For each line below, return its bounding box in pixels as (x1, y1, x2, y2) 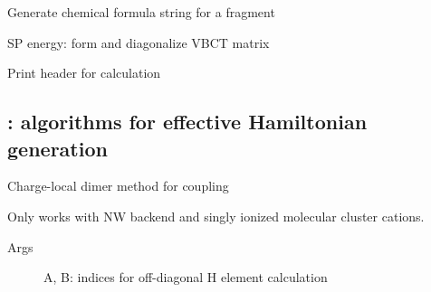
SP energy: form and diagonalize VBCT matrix (7, 33, 270, 52)
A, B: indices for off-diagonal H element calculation (43, 268, 328, 287)
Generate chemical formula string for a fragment (7, 3, 275, 21)
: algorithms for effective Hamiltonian (7, 108, 368, 136)
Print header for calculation (7, 63, 161, 82)
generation (7, 134, 108, 162)
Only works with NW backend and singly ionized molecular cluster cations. (7, 206, 425, 225)
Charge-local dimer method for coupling (7, 176, 229, 195)
